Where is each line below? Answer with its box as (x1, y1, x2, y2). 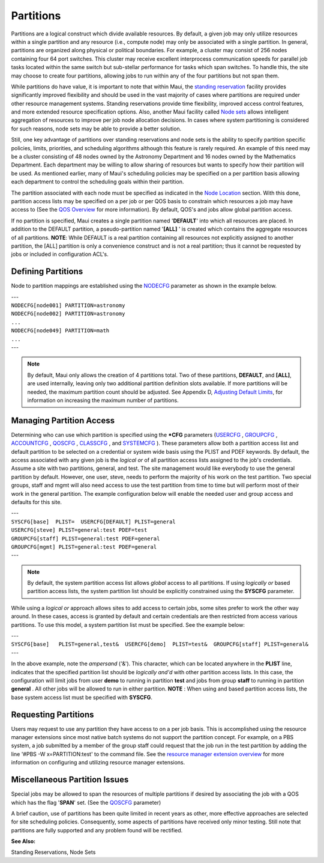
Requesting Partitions (11, 709, 94, 719)
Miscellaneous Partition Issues (11, 775, 129, 785)
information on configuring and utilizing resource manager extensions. (11, 759, 185, 766)
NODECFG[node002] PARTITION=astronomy (11, 310, 125, 317)
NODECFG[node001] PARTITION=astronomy (11, 302, 125, 309)
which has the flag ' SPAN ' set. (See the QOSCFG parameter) (11, 799, 161, 806)
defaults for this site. (11, 498, 62, 505)
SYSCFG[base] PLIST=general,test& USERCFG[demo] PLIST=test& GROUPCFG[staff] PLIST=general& (11, 641, 309, 648)
